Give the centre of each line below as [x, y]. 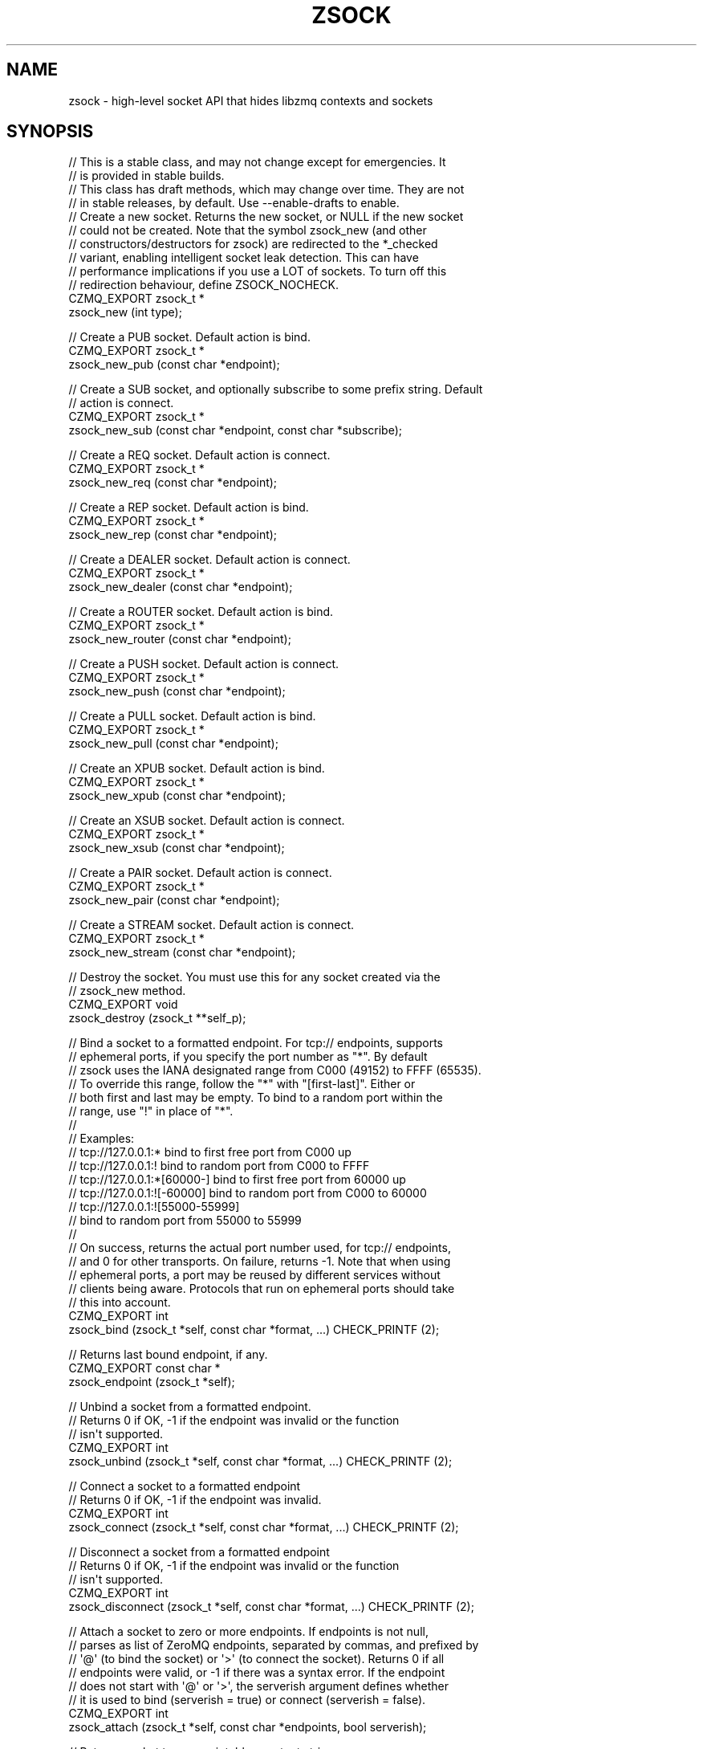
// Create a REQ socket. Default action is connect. [199, 455]
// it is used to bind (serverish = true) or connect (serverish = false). [247, 1700]
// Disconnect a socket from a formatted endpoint [199, 1552]
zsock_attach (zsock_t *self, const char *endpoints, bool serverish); [248, 1727]
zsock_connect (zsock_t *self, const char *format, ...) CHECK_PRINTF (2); [264, 1527]
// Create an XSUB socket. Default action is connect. [207, 821]
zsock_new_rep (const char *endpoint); [173, 535]
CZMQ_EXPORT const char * [144, 1368]
